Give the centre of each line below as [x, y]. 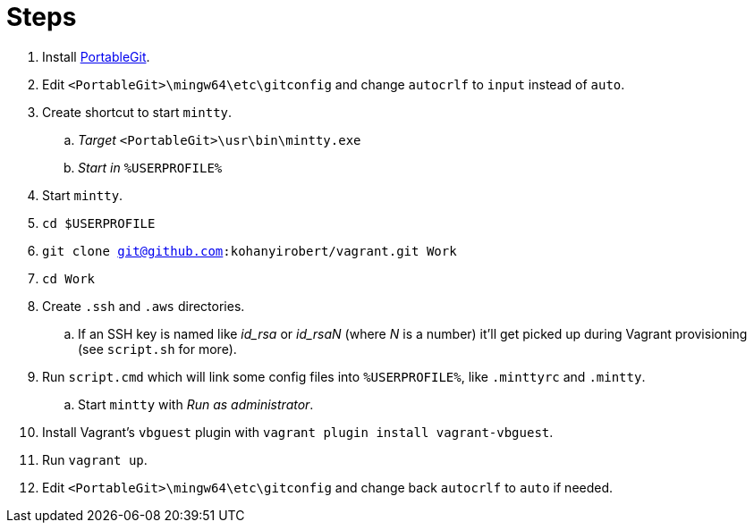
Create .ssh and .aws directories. [144, 306]
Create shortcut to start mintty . [137, 112]
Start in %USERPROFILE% [150, 167]
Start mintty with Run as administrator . [196, 404]
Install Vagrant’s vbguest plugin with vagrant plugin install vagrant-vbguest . [298, 432]
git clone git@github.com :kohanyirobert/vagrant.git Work [250, 251]
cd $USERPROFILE [99, 223]
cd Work [69, 278]
